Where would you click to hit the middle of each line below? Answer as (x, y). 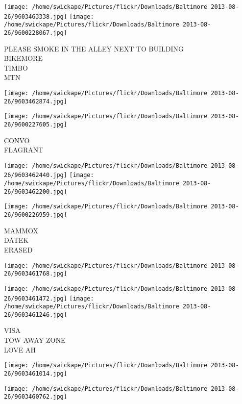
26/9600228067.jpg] (36, 33)
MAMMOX (21, 230)
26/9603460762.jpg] (36, 397)
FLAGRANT (24, 150)
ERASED (18, 249)
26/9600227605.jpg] (36, 124)
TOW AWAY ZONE (35, 340)
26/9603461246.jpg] (36, 315)
